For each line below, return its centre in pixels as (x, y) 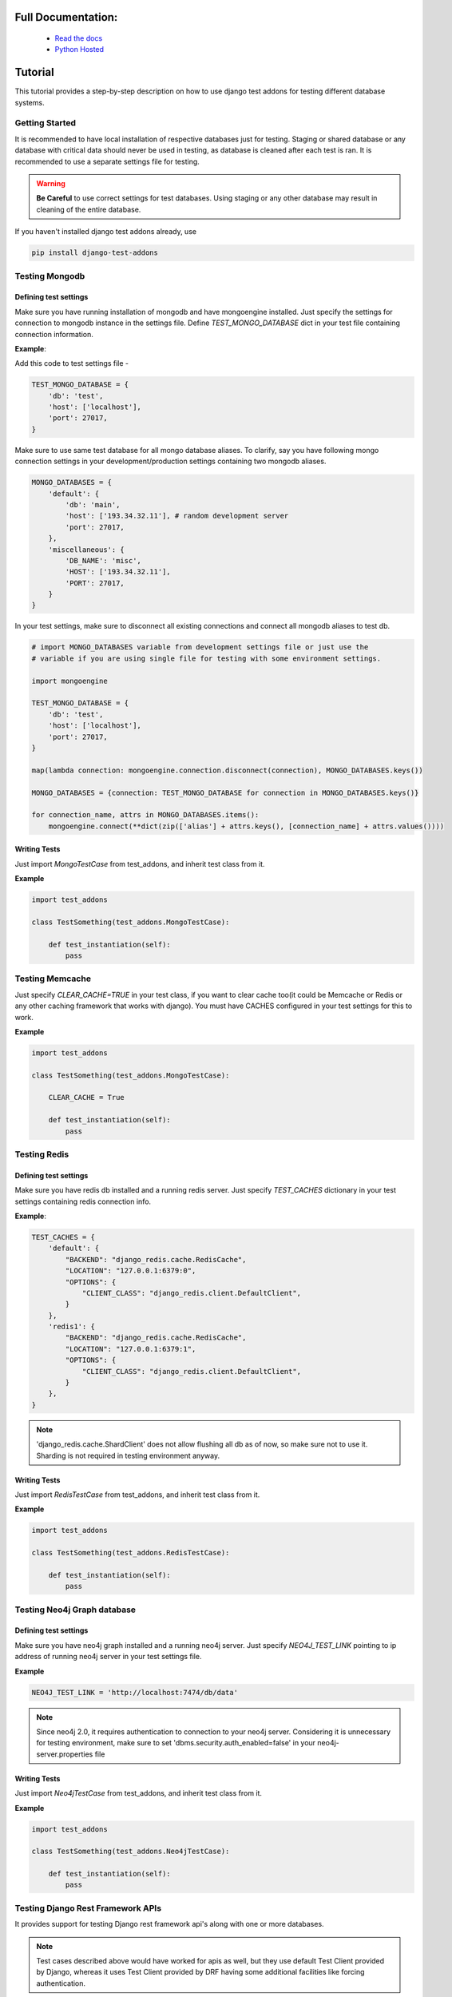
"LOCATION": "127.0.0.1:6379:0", (131, 1271)
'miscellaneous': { (87, 550)
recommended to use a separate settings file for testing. (107, 161)
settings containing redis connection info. (83, 1201)
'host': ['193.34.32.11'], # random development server (177, 516)
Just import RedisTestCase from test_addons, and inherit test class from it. (137, 1495)
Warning (51, 184)
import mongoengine (69, 681)
